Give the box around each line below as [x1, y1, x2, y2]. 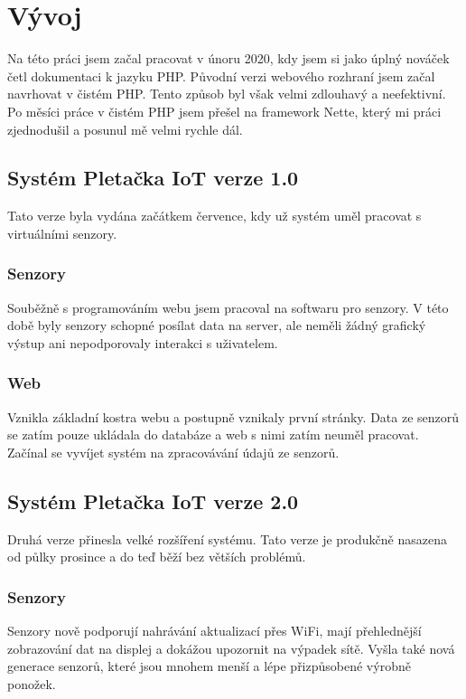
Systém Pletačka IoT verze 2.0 [7, 486, 299, 515]
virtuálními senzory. [7, 223, 117, 242]
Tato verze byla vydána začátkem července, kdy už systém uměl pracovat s [7, 206, 422, 225]
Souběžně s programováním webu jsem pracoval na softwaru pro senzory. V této [7, 298, 449, 316]
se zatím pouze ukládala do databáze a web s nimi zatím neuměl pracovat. [7, 425, 419, 444]
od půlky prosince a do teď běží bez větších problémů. [7, 547, 306, 566]
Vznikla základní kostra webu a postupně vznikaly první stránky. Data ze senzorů [7, 407, 460, 426]
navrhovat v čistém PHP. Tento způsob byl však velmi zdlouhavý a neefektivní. [7, 84, 446, 103]
